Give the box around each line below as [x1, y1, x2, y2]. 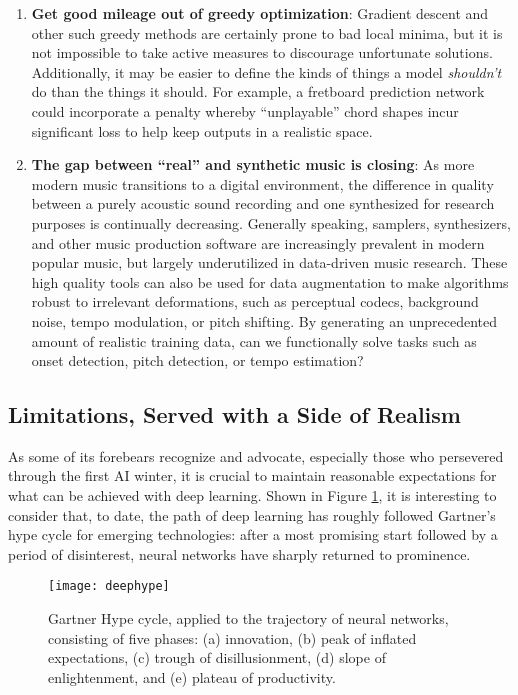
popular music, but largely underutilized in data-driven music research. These [31, 252, 508, 273]
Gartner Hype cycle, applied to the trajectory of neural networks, [48, 608, 449, 629]
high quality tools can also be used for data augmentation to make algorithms [31, 271, 509, 292]
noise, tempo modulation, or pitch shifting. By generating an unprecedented [31, 310, 498, 331]
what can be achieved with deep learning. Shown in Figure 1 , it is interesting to [8, 485, 497, 506]
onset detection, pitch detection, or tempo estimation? [31, 350, 364, 371]
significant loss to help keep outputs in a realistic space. [31, 120, 373, 141]
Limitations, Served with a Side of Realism [8, 399, 461, 430]
